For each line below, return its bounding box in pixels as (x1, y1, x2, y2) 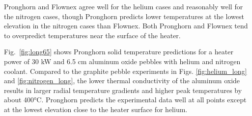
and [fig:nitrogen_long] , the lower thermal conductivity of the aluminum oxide (4, 75, 240, 86)
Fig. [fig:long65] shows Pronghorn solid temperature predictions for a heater (4, 46, 233, 57)
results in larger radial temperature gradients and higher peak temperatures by (4, 85, 242, 95)
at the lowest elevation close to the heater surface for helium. (4, 104, 188, 114)
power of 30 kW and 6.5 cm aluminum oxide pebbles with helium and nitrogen (4, 56, 241, 66)
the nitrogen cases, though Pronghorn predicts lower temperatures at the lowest (4, 11, 244, 21)
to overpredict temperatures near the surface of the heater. (4, 30, 181, 40)
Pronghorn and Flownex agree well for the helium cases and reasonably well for (4, 1, 243, 11)
